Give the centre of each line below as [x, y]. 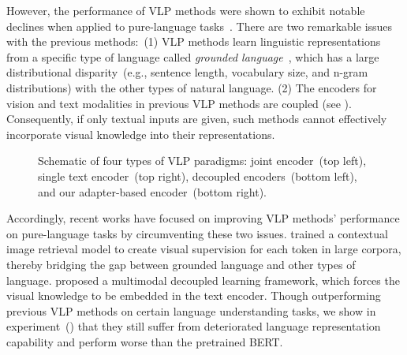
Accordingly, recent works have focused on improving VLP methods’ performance [203, 218]
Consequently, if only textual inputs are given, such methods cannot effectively [197, 119]
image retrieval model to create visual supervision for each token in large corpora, [204, 249]
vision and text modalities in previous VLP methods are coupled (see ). [179, 103]
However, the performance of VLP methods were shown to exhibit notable [186, 10]
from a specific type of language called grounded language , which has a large [193, 56]
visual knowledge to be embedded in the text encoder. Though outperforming [194, 295]
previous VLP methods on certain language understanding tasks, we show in [191, 310]
